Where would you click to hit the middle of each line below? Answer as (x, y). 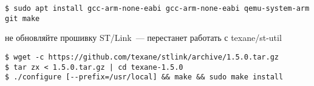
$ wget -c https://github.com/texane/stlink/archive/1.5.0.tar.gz (142, 57)
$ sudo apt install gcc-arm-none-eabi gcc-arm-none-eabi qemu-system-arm (157, 8)
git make (22, 18)
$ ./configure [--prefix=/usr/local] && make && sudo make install (144, 77)
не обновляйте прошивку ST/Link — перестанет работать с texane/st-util (143, 38)
